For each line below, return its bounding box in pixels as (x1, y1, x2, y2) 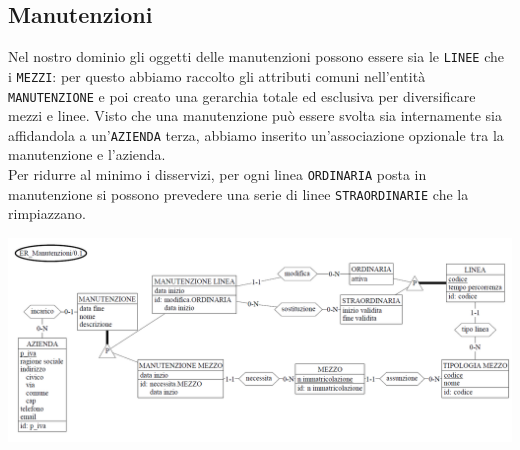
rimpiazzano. (8, 203, 86, 224)
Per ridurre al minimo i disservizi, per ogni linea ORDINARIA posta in (8, 164, 427, 185)
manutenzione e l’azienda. (8, 144, 166, 165)
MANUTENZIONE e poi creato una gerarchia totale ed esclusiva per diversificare (8, 85, 476, 106)
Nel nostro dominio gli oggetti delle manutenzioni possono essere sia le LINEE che (8, 46, 504, 67)
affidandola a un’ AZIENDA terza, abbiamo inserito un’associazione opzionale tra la (8, 124, 504, 145)
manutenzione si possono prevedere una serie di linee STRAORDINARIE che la (8, 183, 469, 204)
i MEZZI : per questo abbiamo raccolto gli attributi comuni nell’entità (8, 65, 426, 86)
